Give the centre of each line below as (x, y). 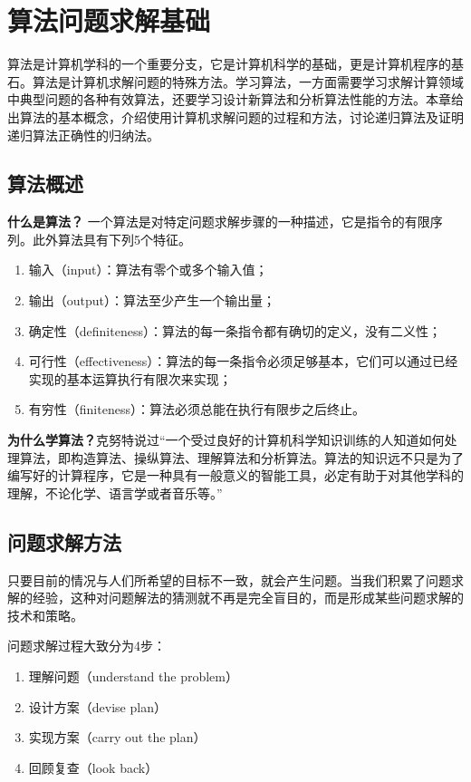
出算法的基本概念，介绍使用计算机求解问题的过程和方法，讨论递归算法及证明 (235, 116)
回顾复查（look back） (93, 767)
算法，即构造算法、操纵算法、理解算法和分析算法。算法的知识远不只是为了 (241, 457)
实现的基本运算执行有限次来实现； (130, 378)
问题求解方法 (64, 541)
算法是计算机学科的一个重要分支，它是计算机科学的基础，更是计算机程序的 (229, 64)
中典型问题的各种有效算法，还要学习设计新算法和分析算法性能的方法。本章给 (235, 99)
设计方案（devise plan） (97, 706)
